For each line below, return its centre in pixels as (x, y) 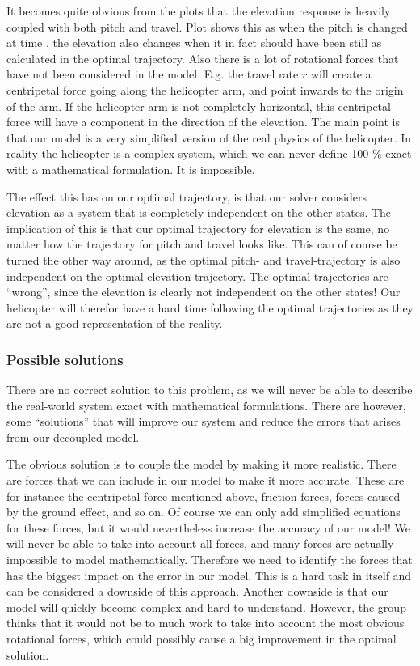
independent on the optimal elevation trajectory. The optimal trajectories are (197, 276)
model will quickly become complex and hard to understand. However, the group (206, 607)
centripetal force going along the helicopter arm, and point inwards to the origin (205, 89)
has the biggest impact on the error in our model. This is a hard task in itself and (209, 575)
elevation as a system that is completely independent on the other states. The (199, 212)
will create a (341, 74)
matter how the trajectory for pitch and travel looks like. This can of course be (202, 244)
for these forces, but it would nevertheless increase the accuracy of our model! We (208, 527)
